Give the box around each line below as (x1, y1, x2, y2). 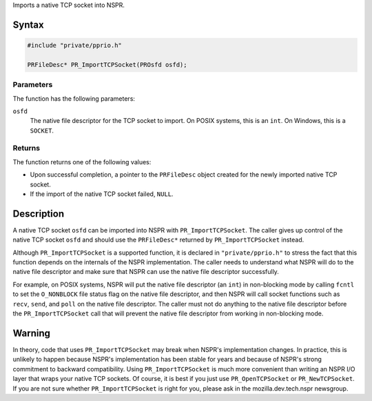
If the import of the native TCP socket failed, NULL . (30, 190, 174, 198)
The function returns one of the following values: (12, 157, 152, 166)
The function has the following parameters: (12, 94, 136, 103)
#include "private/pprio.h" (27, 41, 122, 49)
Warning (12, 327, 51, 339)
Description (12, 208, 65, 219)
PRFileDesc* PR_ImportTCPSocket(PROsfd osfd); (27, 61, 187, 68)
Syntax (12, 19, 44, 30)
